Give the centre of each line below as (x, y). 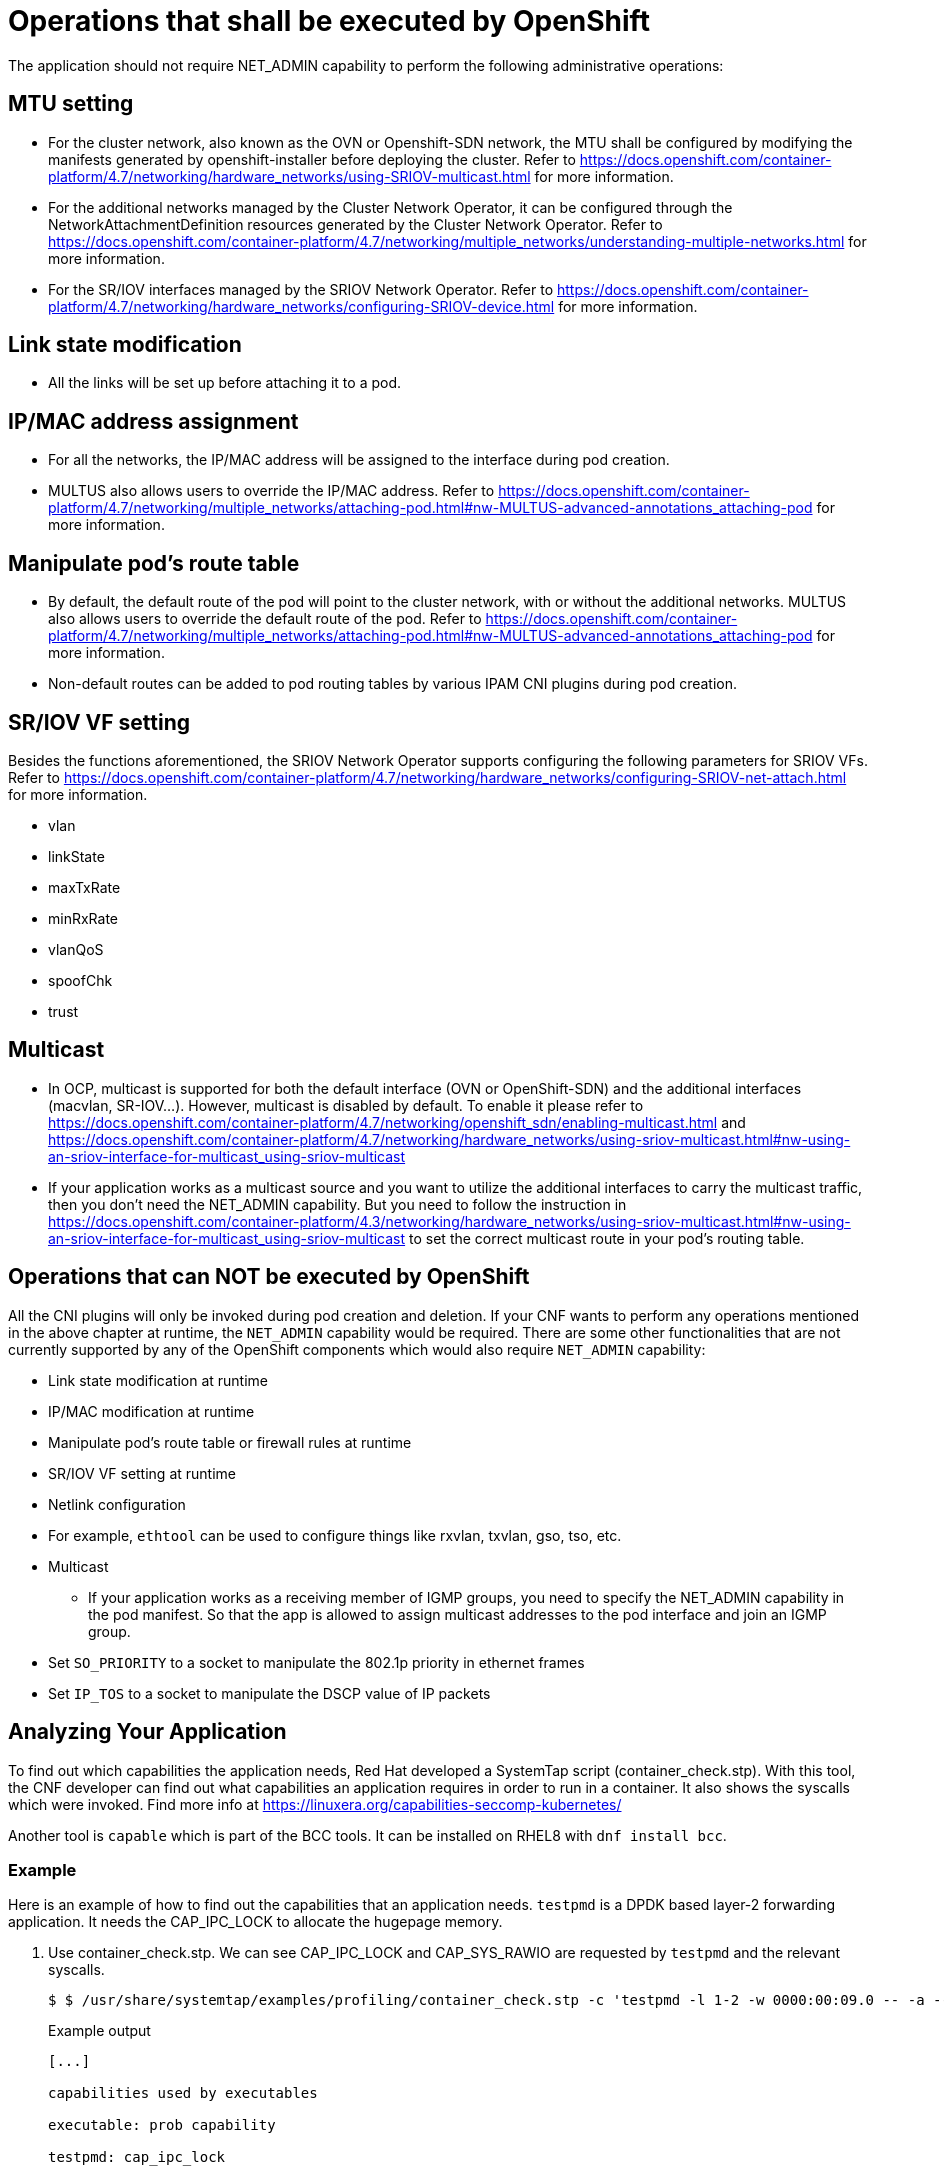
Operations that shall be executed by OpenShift (329, 21)
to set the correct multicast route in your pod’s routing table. (607, 1238)
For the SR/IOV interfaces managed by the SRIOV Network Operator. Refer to (301, 289)
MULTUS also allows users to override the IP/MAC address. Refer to (271, 491)
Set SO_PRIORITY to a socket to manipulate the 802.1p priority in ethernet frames (316, 1662)
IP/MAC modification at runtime (151, 1411)
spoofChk (80, 980)
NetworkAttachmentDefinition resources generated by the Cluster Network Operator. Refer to (355, 224)
